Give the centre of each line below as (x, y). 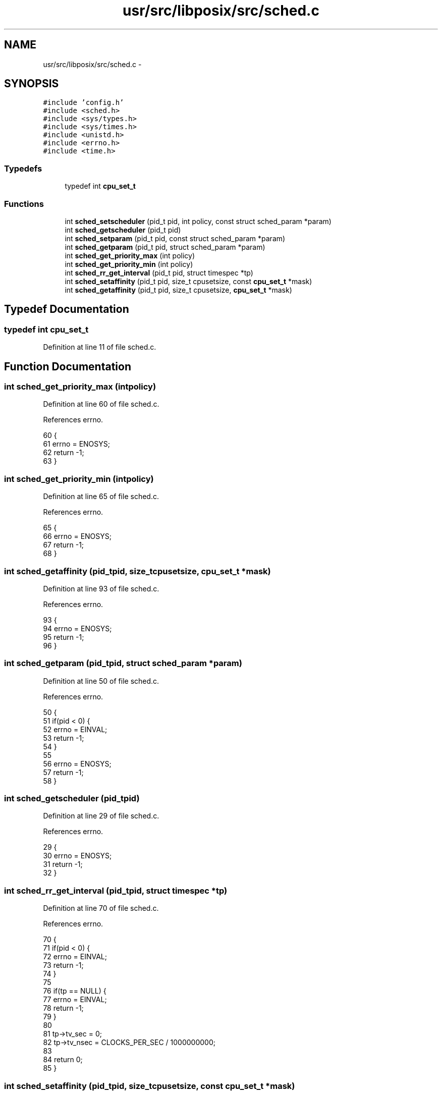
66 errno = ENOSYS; (77, 536)
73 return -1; (63, 965)
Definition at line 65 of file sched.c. (101, 497)
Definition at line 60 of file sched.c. (101, 404)
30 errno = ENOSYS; (77, 856)
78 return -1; (63, 1008)
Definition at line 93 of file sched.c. (101, 588)
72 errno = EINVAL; (75, 957)
